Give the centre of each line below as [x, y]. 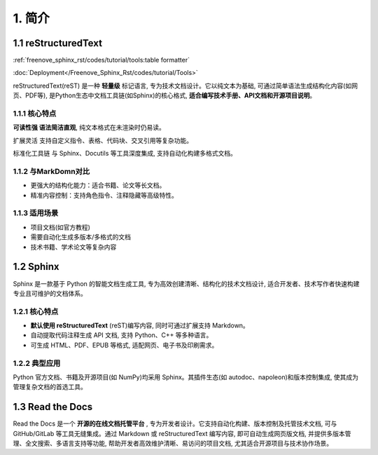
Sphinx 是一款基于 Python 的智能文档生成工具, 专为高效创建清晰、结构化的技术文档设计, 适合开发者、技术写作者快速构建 [186, 283]
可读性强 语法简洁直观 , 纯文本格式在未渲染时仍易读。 [89, 128]
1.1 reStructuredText [58, 43]
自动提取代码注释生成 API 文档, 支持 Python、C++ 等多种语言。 [121, 335]
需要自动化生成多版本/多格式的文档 [81, 237]
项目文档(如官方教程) [61, 227]
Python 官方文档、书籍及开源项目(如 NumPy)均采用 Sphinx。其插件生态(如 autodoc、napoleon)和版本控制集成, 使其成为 [185, 377]
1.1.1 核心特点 [35, 114]
